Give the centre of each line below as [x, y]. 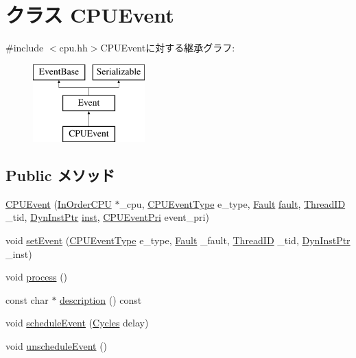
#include [25, 48]
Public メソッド [60, 175]
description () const [101, 299]
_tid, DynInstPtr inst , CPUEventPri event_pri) [107, 217]
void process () [37, 277]
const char [27, 299]
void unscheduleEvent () [57, 346]
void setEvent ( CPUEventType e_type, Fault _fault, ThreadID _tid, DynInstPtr [178, 240]
